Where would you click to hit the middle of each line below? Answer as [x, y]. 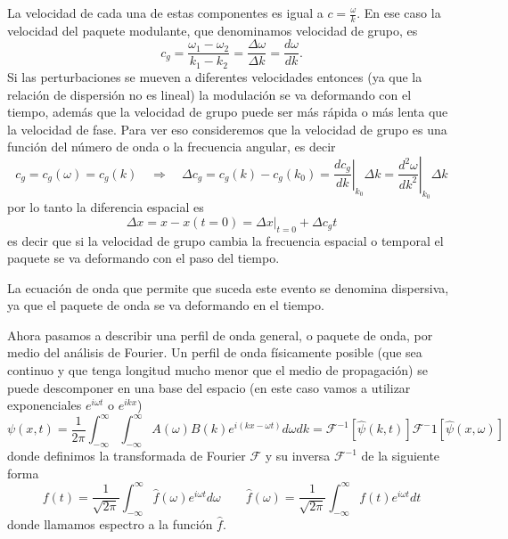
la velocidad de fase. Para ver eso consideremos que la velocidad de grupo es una [227, 129]
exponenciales [45, 405]
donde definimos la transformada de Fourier [127, 456]
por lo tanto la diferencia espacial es [106, 207]
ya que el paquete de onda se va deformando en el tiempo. [166, 305]
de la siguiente [401, 456]
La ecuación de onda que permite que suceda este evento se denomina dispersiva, [228, 287]
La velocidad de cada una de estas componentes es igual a [165, 12]
